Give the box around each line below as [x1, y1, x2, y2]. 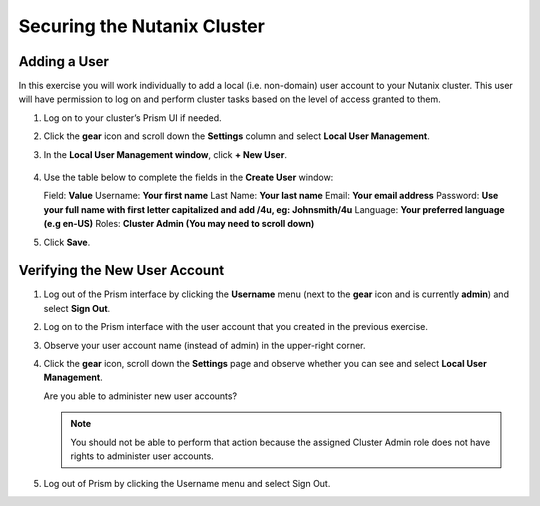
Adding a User [18, 53, 110, 70]
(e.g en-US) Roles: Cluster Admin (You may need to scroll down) [43, 218, 315, 230]
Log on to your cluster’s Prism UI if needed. [43, 111, 222, 124]
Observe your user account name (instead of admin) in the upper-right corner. [43, 339, 366, 351]
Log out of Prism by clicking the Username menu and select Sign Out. [43, 478, 331, 490]
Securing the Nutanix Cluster [18, 15, 265, 37]
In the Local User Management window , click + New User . [43, 148, 287, 160]
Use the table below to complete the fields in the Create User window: [43, 171, 334, 184]
